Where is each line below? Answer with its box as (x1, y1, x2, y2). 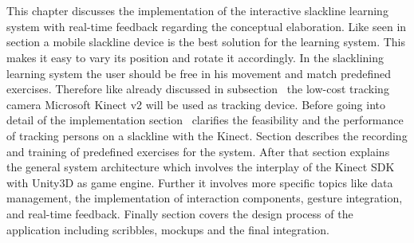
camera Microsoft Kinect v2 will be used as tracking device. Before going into (6, 96, 385, 112)
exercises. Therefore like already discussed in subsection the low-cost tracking (6, 80, 389, 97)
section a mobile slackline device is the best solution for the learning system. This (6, 33, 405, 50)
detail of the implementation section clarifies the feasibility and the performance (6, 112, 404, 128)
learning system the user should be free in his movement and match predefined (6, 65, 391, 81)
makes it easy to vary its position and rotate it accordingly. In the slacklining (6, 49, 384, 65)
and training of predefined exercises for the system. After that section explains (6, 143, 390, 159)
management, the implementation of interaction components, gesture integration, (6, 190, 403, 206)
